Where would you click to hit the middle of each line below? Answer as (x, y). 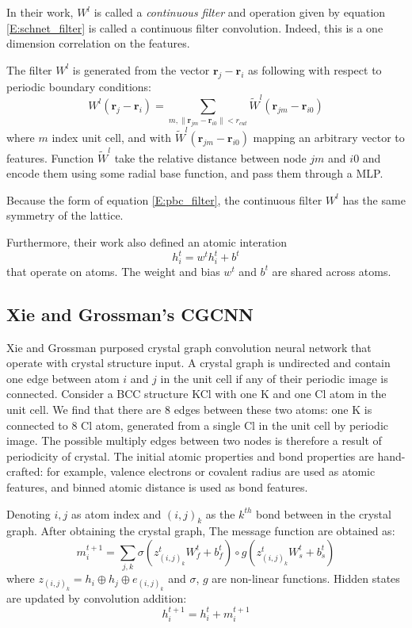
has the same (374, 199)
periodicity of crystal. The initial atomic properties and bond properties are (190, 456)
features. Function (50, 157)
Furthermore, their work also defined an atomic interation (147, 241)
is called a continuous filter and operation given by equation (240, 12)
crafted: (25, 471)
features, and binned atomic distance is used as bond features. (157, 486)
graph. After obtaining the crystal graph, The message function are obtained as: (201, 531)
